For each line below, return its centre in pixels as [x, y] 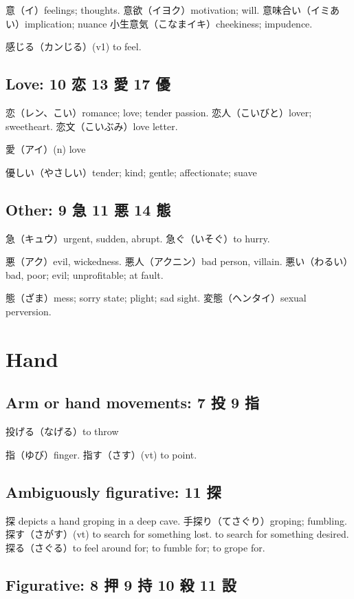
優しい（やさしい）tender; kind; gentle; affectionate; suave [131, 172]
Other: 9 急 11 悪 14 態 [88, 209]
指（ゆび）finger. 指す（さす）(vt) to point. [101, 454]
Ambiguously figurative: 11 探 [113, 491]
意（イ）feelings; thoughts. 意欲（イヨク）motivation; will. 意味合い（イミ [168, 10]
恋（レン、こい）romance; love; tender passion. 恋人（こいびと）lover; [159, 112]
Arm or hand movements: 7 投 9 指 [133, 402]
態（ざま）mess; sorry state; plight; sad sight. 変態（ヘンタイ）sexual [156, 298]
